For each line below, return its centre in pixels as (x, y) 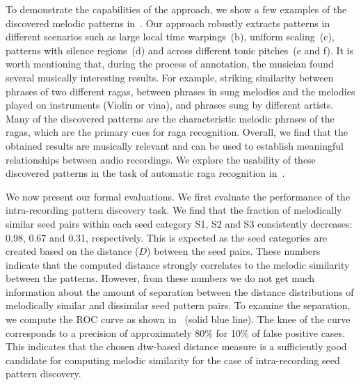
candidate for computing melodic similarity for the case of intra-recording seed (173, 360)
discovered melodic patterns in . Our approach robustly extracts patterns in (168, 23)
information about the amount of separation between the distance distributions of (180, 291)
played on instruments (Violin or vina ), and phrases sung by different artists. (170, 105)
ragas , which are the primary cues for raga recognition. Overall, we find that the (177, 132)
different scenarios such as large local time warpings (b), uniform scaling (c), (170, 37)
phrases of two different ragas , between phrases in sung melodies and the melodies (180, 91)
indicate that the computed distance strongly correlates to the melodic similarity (178, 264)
